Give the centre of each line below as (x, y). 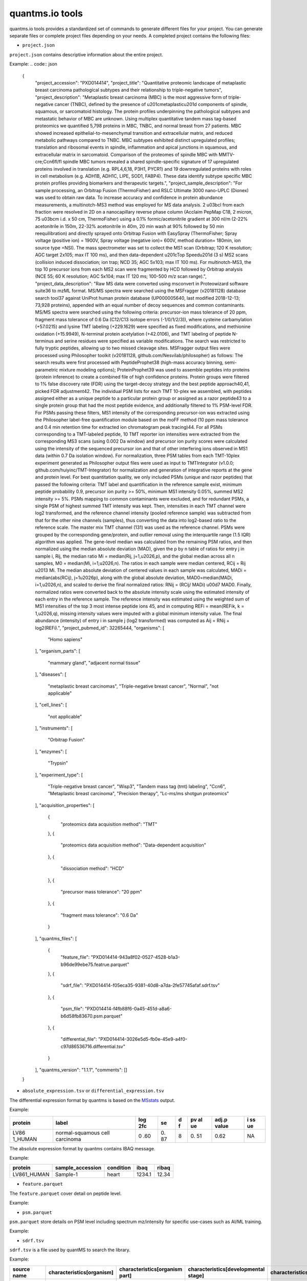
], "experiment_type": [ (59, 775)
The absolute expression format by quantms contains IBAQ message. (82, 1148)
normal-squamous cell (83, 1132)
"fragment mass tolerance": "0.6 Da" (99, 915)
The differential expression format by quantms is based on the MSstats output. (92, 1100)
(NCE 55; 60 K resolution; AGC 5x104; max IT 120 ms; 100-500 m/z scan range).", (121, 276)
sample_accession (78, 1168)
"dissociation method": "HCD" (92, 869)
